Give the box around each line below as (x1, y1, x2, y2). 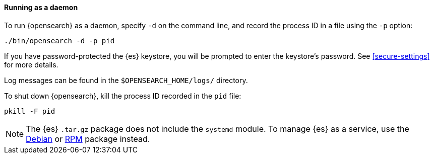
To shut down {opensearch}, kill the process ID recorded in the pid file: (4, 91, 241, 100)
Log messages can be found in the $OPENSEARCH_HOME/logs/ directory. (4, 75, 248, 85)
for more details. (4, 60, 58, 69)
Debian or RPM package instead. (26, 133, 150, 144)
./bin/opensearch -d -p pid (4, 36, 115, 45)
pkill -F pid (4, 107, 55, 115)
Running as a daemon (4, 3, 78, 12)
